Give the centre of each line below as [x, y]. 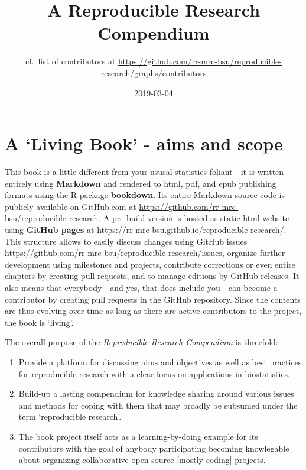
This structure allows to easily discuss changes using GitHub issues [126, 241]
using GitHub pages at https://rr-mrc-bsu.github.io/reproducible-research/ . [146, 229]
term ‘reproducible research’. [70, 416]
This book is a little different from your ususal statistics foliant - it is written [144, 172]
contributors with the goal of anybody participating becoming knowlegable [154, 448]
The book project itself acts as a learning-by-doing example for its [138, 436]
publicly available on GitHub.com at [71, 206]
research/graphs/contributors [154, 72]
